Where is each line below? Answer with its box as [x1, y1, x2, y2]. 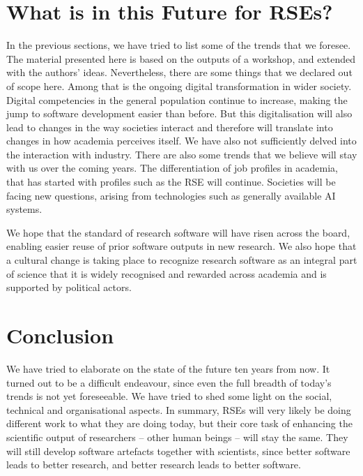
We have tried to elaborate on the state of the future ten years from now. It [6, 361, 330, 375]
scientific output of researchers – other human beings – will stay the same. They [6, 429, 348, 444]
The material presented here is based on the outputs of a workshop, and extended [6, 51, 356, 66]
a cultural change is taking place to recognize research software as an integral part [6, 253, 357, 267]
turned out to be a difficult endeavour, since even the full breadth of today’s [6, 375, 332, 389]
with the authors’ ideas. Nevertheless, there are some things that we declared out [6, 65, 353, 80]
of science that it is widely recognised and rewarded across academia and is [6, 266, 327, 281]
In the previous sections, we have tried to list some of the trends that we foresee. [6, 38, 351, 52]
